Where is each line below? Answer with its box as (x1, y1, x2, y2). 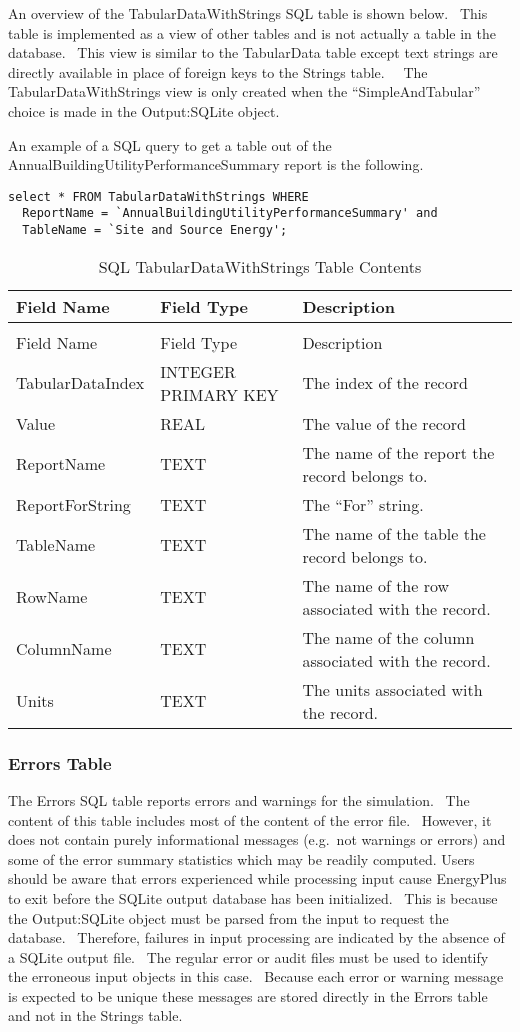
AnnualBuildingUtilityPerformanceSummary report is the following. (8, 154, 424, 175)
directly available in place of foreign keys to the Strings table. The (8, 61, 428, 82)
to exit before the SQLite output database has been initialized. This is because (8, 887, 498, 908)
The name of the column (302, 625, 475, 649)
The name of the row (302, 573, 450, 597)
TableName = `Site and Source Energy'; (22, 223, 288, 238)
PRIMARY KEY (160, 382, 279, 406)
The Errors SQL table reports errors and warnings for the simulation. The (8, 789, 470, 810)
